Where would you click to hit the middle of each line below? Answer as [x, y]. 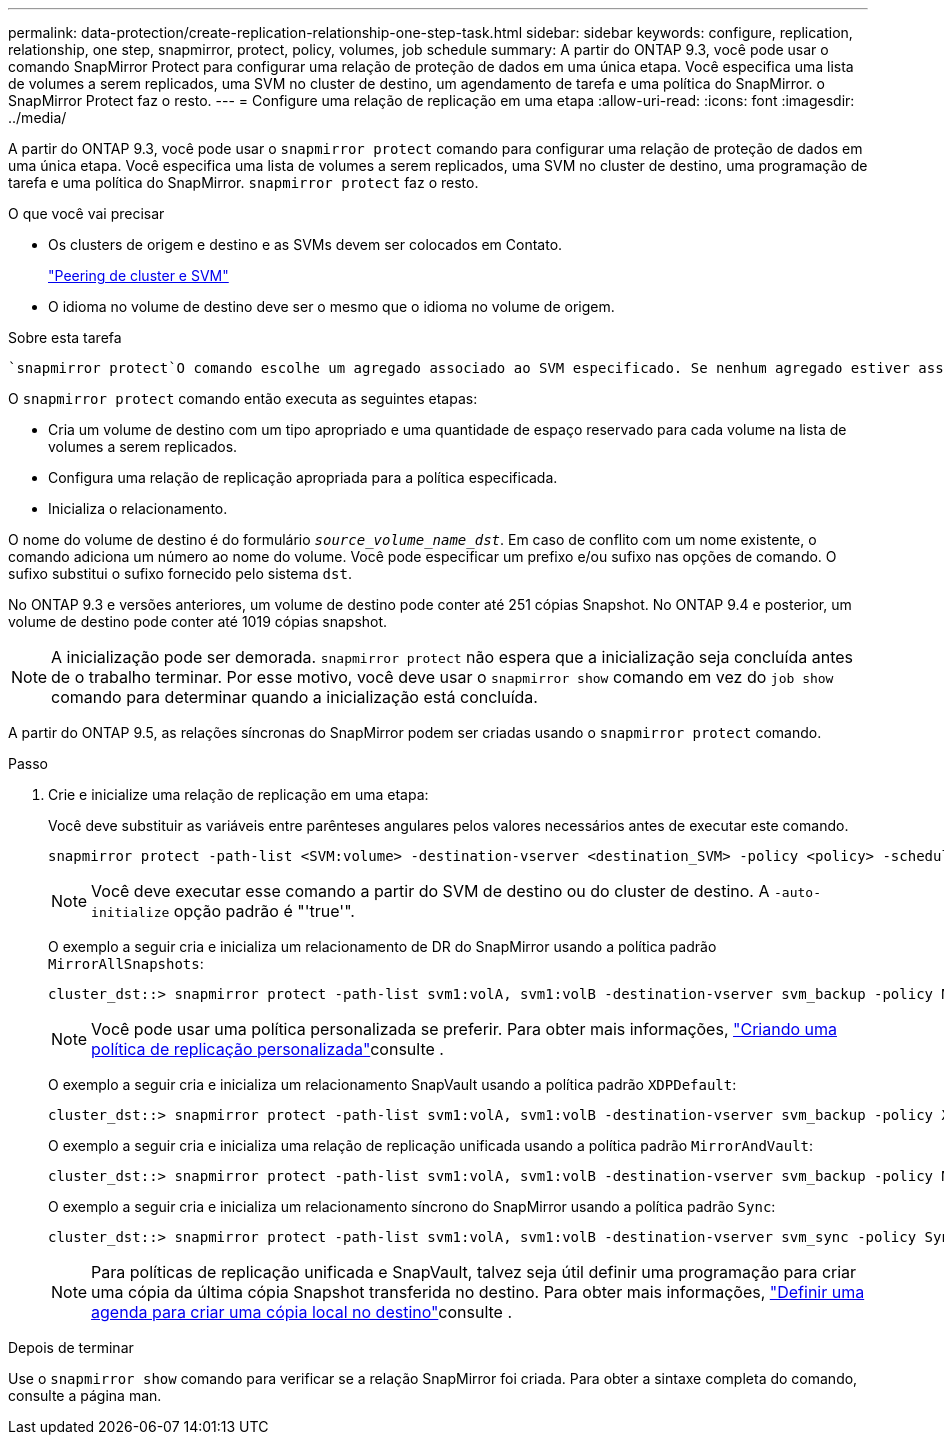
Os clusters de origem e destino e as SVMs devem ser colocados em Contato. [305, 244]
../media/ [37, 117]
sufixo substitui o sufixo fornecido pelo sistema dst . [180, 573]
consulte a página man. [85, 1395]
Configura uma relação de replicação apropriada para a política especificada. [303, 477]
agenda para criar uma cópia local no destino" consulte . [302, 1312]
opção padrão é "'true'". [264, 911]
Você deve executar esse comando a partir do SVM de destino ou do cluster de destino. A [430, 891]
